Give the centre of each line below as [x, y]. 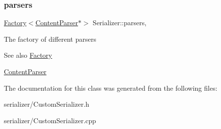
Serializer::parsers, [120, 23]
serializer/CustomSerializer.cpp [50, 120]
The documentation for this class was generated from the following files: [111, 88]
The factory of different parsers [50, 39]
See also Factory [28, 55]
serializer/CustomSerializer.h [47, 104]
